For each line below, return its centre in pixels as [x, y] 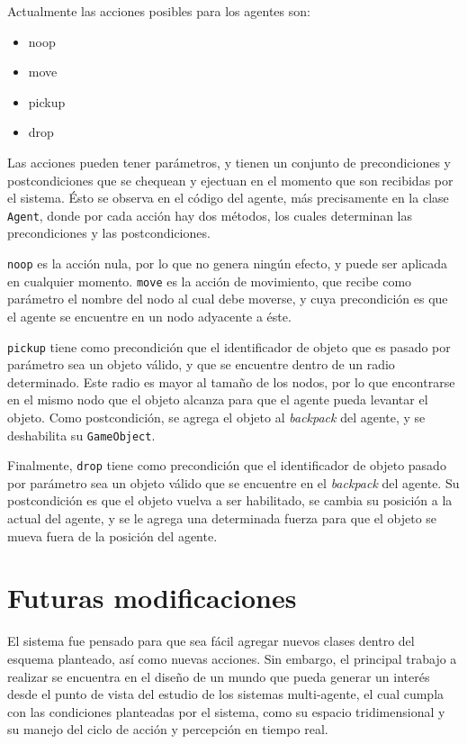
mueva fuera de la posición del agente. [112, 535]
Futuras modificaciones [152, 598]
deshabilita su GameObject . [81, 435]
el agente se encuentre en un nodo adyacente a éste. [149, 316]
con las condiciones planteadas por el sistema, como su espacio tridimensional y [226, 711]
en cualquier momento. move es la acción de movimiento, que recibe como [210, 281]
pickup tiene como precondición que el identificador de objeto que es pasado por [229, 346]
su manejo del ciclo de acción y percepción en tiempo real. [168, 729]
